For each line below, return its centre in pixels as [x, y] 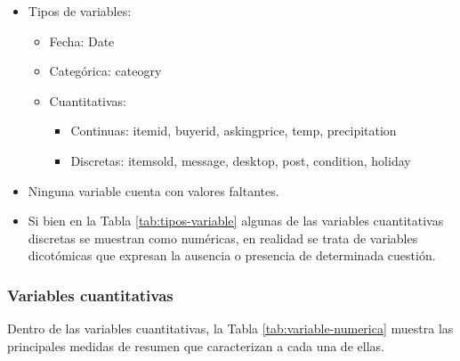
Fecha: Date [82, 41]
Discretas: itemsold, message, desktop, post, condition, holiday [241, 160]
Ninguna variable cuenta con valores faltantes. [153, 190]
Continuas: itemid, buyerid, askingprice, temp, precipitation [234, 131]
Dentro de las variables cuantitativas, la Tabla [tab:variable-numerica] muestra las [230, 328]
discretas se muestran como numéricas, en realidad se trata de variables [223, 238]
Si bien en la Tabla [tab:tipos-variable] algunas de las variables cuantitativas [236, 221]
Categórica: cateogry [105, 71]
